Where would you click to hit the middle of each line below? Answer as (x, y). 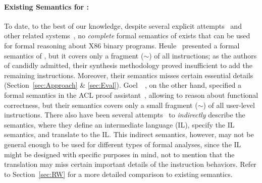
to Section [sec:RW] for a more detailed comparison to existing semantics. (118, 174)
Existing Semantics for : (47, 6)
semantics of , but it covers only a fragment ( (74, 55)
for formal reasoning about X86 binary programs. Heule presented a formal (122, 45)
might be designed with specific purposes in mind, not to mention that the (119, 154)
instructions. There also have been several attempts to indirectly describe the (125, 115)
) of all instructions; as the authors (203, 55)
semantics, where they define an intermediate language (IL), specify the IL (119, 124)
